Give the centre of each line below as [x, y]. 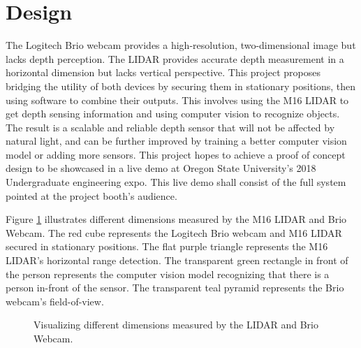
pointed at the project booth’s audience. [91, 195]
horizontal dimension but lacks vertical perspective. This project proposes [163, 72]
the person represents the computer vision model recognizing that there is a [168, 274]
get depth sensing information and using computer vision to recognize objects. [173, 114]
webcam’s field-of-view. [55, 301]
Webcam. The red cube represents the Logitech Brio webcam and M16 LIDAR [174, 232]
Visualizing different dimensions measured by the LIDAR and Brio [176, 325]
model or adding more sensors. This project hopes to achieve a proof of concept [176, 154]
